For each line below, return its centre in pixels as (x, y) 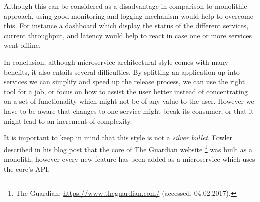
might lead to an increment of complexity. (68, 121)
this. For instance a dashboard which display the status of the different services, (126, 26)
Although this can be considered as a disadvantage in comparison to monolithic (126, 6)
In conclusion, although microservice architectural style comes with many (116, 62)
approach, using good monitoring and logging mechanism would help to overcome (129, 16)
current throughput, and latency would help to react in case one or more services (128, 35)
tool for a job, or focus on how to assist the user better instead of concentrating (126, 91)
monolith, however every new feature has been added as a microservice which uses (130, 159)
